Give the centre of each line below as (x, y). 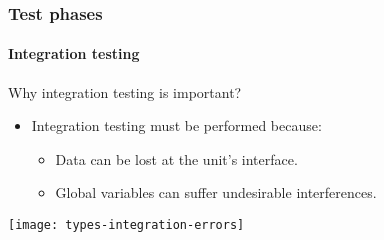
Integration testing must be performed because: (176, 125)
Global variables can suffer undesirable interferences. (216, 192)
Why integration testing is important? (125, 91)
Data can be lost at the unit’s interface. (176, 158)
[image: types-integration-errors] (126, 225)
